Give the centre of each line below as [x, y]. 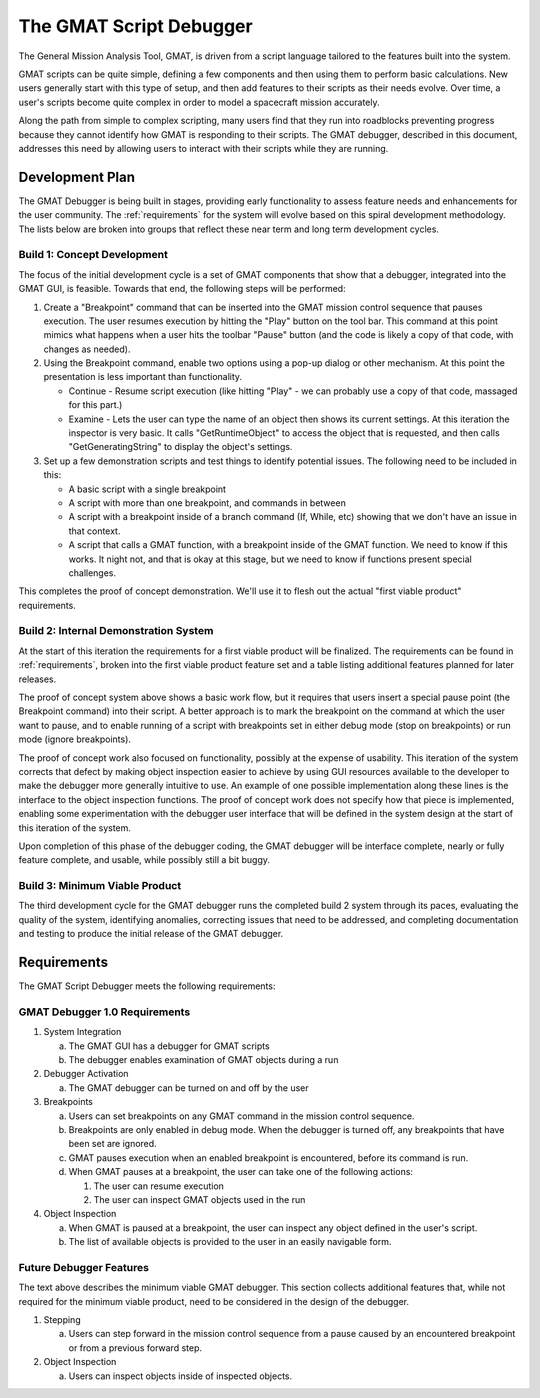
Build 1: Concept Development [93, 255]
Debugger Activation [86, 1074]
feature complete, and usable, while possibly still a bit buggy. [144, 860]
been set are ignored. [112, 1144]
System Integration [82, 1032]
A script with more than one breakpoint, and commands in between [207, 502]
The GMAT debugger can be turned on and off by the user [188, 1087]
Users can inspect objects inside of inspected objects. [180, 1376]
